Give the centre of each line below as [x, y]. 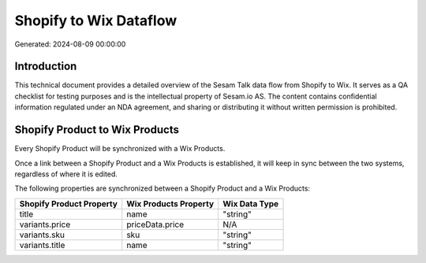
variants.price [45, 224]
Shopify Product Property [69, 203]
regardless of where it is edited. [66, 174]
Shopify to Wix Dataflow [96, 20]
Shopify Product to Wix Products [97, 130]
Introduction [46, 67]
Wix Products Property [170, 203]
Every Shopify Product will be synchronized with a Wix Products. [120, 149]
